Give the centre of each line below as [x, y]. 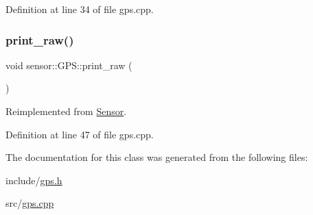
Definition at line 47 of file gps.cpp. [80, 134]
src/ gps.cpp [30, 203]
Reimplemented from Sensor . [66, 111]
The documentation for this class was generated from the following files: [157, 157]
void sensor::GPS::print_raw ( [69, 65]
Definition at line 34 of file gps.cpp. [80, 9]
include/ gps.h [34, 180]
